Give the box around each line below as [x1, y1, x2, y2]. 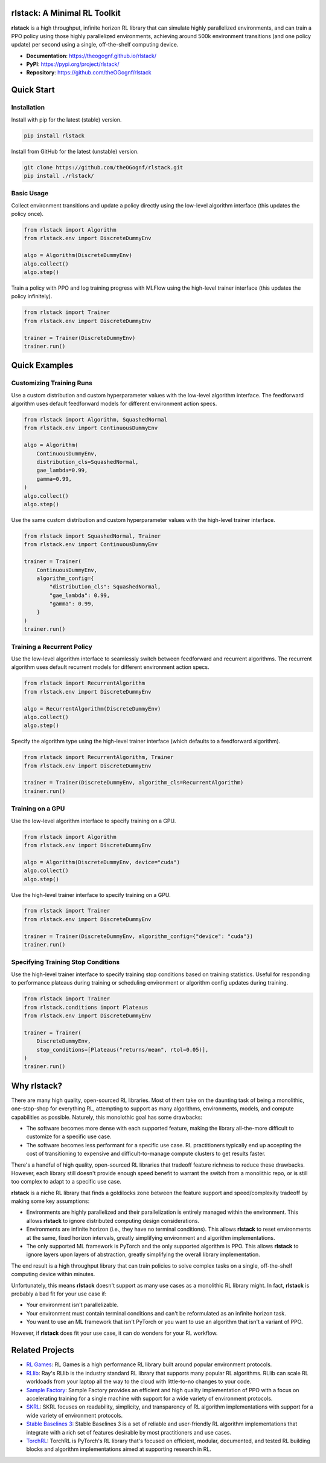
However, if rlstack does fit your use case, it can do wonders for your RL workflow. [11, 1329, 218, 1337]
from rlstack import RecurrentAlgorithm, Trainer [24, 754, 174, 761]
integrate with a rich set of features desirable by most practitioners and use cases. [26, 1429, 232, 1436]
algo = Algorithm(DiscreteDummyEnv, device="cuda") [24, 859, 181, 865]
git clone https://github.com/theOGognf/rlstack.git [24, 164, 184, 171]
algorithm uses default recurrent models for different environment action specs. [11, 663, 209, 671]
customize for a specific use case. [26, 1133, 112, 1140]
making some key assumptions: [11, 1197, 90, 1205]
